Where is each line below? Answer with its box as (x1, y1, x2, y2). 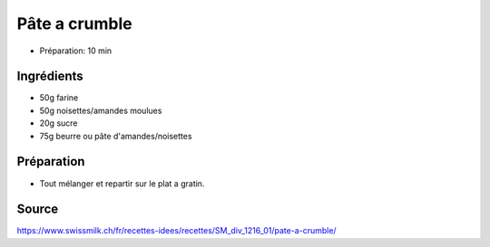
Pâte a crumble (16, 14, 132, 33)
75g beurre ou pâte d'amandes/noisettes (39, 130, 192, 141)
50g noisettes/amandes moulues (39, 105, 162, 116)
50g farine (39, 92, 79, 103)
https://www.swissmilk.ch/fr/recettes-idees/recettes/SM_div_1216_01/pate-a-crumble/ (16, 225, 337, 236)
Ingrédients (16, 69, 83, 84)
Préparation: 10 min (39, 45, 113, 56)
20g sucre (39, 118, 78, 128)
